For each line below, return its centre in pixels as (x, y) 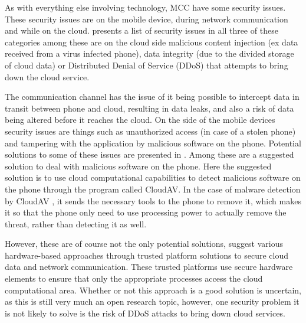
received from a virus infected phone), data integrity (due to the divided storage (149, 53)
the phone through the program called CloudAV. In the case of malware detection (153, 189)
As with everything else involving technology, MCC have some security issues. (145, 7)
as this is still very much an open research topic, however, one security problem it (152, 301)
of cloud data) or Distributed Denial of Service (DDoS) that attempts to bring (147, 65)
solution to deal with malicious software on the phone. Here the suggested (138, 166)
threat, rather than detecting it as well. (76, 224)
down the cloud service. (47, 76)
